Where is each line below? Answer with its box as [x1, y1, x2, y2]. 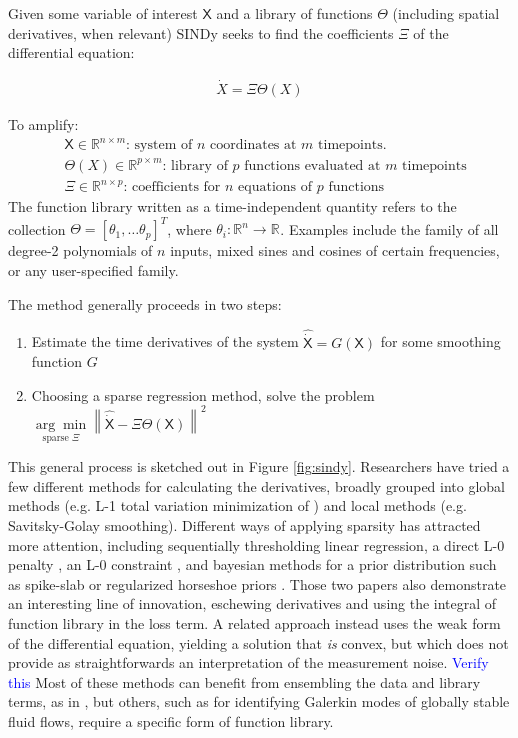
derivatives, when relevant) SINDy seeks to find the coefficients [8, 22, 394, 43]
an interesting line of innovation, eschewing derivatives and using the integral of [8, 593, 497, 614]
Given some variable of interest [8, 3, 198, 23]
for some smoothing [380, 331, 501, 352]
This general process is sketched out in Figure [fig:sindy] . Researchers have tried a [8, 456, 510, 477]
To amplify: [8, 114, 79, 135]
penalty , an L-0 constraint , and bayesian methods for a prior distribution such [8, 554, 497, 575]
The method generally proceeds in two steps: [8, 293, 282, 314]
